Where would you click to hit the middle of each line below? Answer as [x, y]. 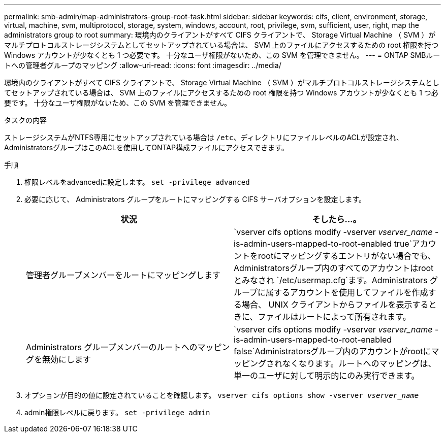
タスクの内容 [25, 120]
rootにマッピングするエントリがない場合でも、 [347, 256]
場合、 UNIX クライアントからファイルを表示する [335, 305]
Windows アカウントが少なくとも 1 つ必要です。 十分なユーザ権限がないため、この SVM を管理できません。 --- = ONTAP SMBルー [222, 55]
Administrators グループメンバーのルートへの [112, 347]
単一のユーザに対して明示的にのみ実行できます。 [327, 376]
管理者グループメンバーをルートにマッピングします [123, 275]
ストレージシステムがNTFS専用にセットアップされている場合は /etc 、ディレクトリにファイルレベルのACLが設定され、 [204, 137]
